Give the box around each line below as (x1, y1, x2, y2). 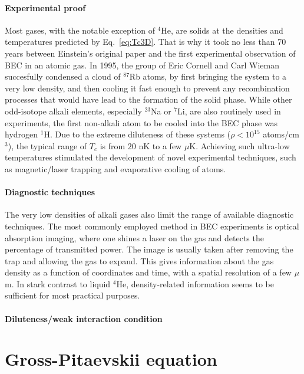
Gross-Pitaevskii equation (5, 347, 217, 371)
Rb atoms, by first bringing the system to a (129, 70, 287, 83)
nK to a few (138, 139, 182, 152)
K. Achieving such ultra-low (189, 139, 290, 152)
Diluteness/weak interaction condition (5, 312, 163, 324)
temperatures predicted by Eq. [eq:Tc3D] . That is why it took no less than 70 (5, 35, 286, 48)
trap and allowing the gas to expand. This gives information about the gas (5, 254, 274, 267)
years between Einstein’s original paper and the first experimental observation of (5, 47, 296, 59)
